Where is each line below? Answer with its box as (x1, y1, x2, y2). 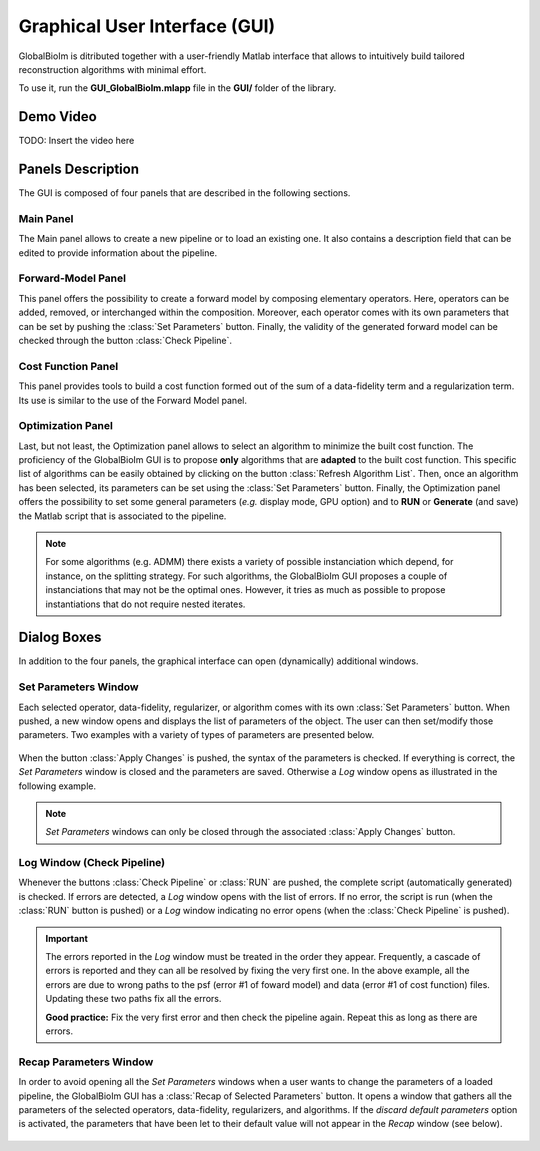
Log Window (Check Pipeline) (18, 856, 166, 870)
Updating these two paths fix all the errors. (45, 993, 222, 1005)
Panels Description (18, 161, 140, 178)
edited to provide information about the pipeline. (18, 246, 218, 259)
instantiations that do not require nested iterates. (45, 598, 246, 610)
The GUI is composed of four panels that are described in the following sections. (18, 187, 351, 199)
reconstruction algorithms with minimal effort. (18, 63, 207, 75)
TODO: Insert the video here (18, 135, 135, 147)
